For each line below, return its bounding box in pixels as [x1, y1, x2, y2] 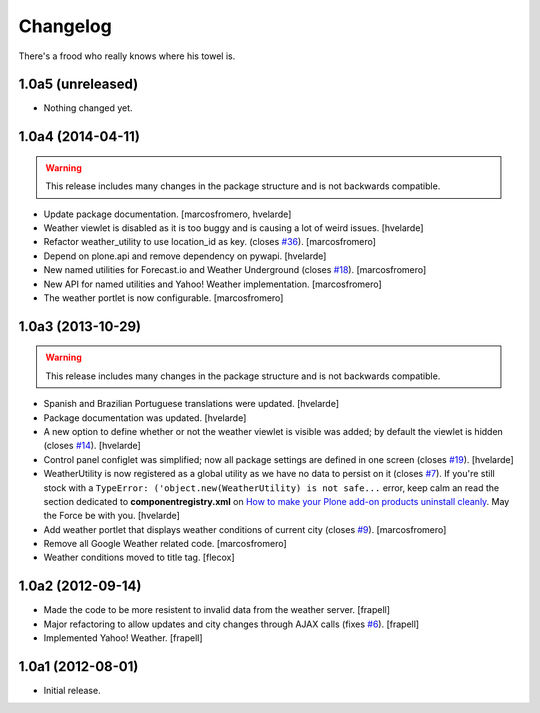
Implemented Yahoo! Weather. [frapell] [43, 632, 204, 644]
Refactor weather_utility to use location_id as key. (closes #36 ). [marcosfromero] [43, 236, 377, 248]
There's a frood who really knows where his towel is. [18, 50, 236, 62]
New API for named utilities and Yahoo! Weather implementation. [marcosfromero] [43, 278, 382, 290]
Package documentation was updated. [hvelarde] [43, 411, 247, 424]
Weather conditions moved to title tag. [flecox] [43, 551, 235, 564]
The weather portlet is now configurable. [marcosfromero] [43, 291, 284, 304]
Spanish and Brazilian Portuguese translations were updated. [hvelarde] [43, 398, 340, 410]
